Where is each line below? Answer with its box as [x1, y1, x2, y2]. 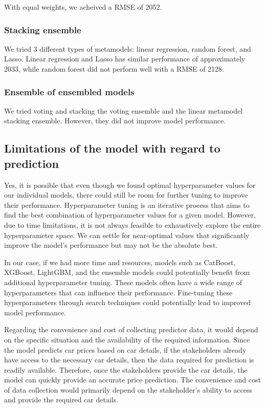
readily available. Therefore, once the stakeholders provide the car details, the [4, 364, 248, 375]
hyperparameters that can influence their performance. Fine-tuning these [4, 287, 233, 297]
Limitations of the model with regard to [4, 140, 220, 156]
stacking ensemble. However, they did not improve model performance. [4, 115, 226, 126]
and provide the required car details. [4, 394, 119, 405]
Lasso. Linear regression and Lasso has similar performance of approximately [4, 53, 246, 64]
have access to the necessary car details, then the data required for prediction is [4, 354, 254, 365]
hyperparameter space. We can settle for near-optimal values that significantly [4, 229, 250, 240]
